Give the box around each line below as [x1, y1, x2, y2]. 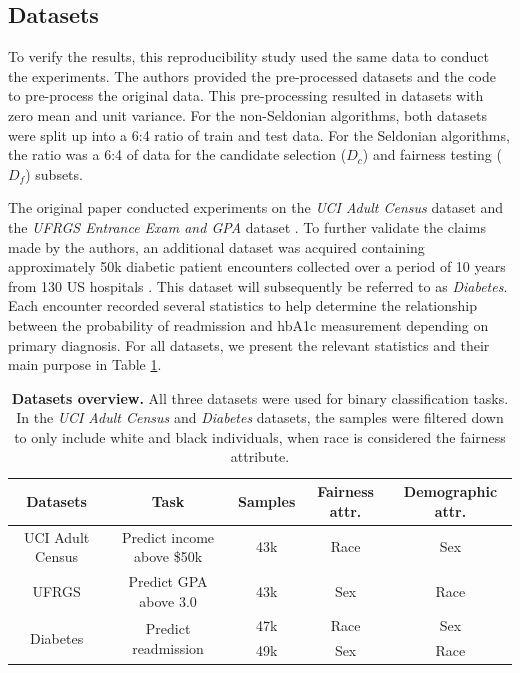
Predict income [122, 526, 215, 547]
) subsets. [25, 163, 83, 184]
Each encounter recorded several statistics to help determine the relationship [8, 295, 478, 316]
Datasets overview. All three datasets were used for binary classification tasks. [11, 387, 509, 408]
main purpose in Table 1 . [8, 354, 162, 375]
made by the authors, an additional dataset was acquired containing [8, 236, 425, 257]
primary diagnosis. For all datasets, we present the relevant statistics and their [8, 334, 490, 355]
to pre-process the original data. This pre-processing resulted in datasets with [8, 85, 484, 106]
